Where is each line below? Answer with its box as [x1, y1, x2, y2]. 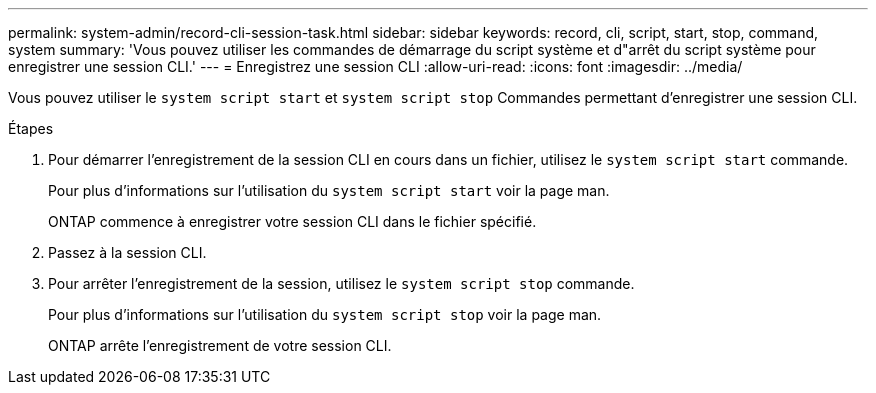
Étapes [8, 120, 54, 137]
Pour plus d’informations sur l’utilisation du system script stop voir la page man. [48, 306, 602, 323]
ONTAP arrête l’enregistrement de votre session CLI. [48, 337, 392, 354]
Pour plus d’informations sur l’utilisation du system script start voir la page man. [48, 182, 610, 199]
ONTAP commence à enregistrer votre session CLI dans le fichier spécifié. [48, 213, 537, 230]
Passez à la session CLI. [48, 244, 207, 261]
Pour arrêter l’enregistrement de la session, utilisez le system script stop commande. [48, 275, 635, 292]
